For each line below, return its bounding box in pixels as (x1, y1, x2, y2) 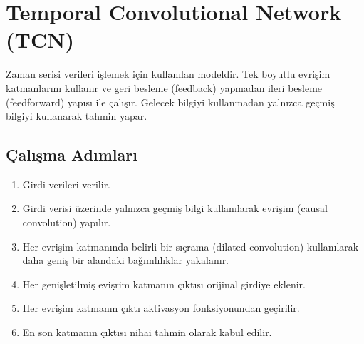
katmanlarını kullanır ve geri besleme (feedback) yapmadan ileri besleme (6, 80, 323, 95)
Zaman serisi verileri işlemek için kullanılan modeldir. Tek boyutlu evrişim (6, 66, 331, 81)
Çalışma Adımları (6, 143, 137, 166)
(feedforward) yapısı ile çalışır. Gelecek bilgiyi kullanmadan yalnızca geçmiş (6, 94, 335, 109)
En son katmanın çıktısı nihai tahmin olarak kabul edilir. (22, 325, 272, 340)
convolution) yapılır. (22, 215, 111, 230)
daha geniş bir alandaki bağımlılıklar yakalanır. (22, 253, 229, 268)
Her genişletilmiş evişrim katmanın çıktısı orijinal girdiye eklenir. (22, 276, 306, 291)
